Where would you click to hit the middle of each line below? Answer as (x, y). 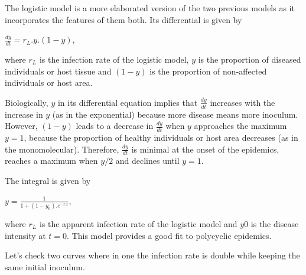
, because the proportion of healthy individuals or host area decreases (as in (161, 137)
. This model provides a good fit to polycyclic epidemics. (169, 235)
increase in (24, 114)
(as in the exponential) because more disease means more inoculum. (175, 114)
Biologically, (27, 102)
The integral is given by (48, 181)
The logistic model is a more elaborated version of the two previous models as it (150, 8)
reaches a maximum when (51, 161)
